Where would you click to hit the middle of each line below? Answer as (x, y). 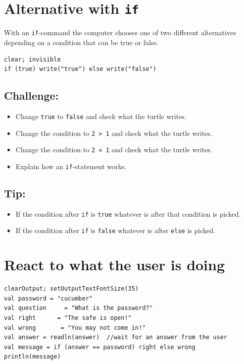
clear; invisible (32, 59)
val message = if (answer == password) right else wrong (100, 347)
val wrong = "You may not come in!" (75, 328)
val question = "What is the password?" (78, 308)
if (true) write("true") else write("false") (80, 69)
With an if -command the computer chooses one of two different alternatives (120, 32)
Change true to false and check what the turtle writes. (101, 116)
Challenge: (31, 95)
